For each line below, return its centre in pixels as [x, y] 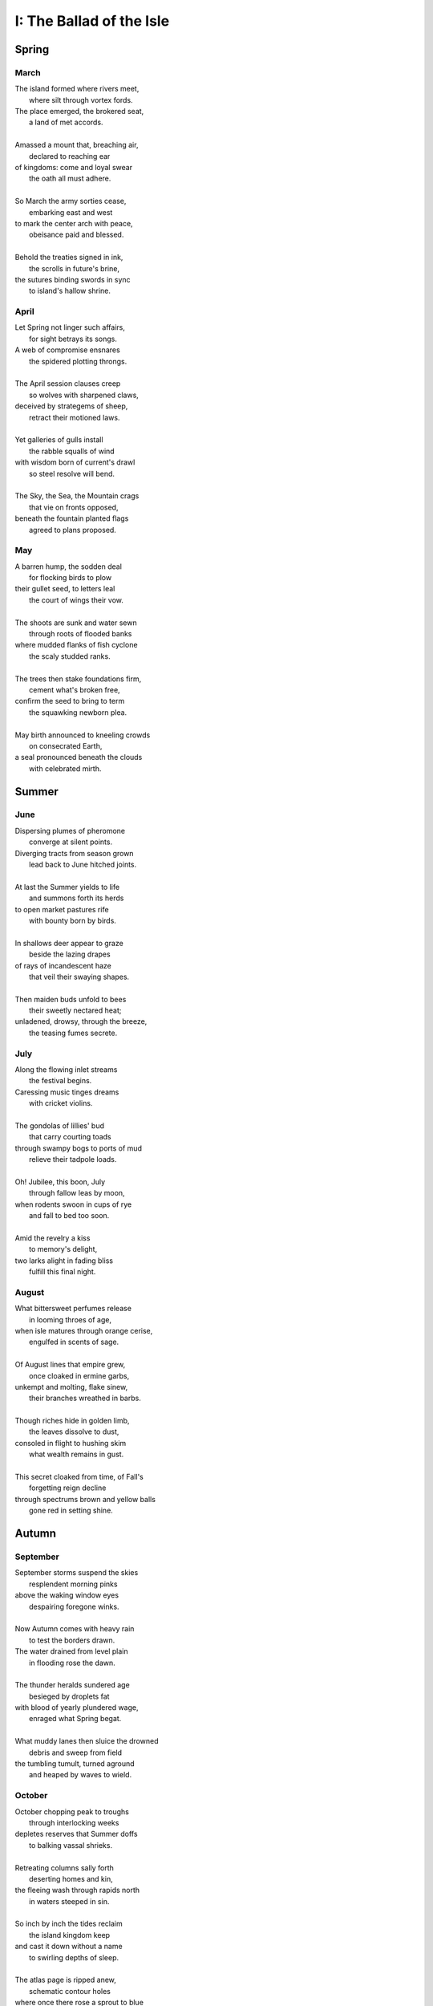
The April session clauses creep [68, 384]
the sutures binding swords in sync [73, 279]
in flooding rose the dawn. [72, 1663]
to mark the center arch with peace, [74, 223]
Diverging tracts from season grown [74, 853]
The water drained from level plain [71, 1651]
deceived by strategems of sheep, [71, 406]
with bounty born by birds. [73, 920]
